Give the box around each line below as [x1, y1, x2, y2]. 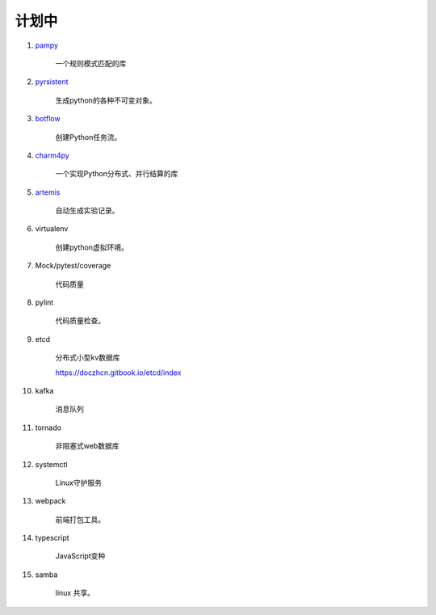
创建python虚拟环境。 [55, 242, 128, 252]
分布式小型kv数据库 [55, 352, 120, 363]
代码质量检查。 [55, 316, 105, 326]
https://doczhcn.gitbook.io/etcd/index [55, 368, 182, 377]
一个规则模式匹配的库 [55, 58, 127, 68]
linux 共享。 [55, 588, 94, 598]
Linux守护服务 [55, 478, 103, 487]
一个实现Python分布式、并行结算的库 [55, 169, 178, 179]
